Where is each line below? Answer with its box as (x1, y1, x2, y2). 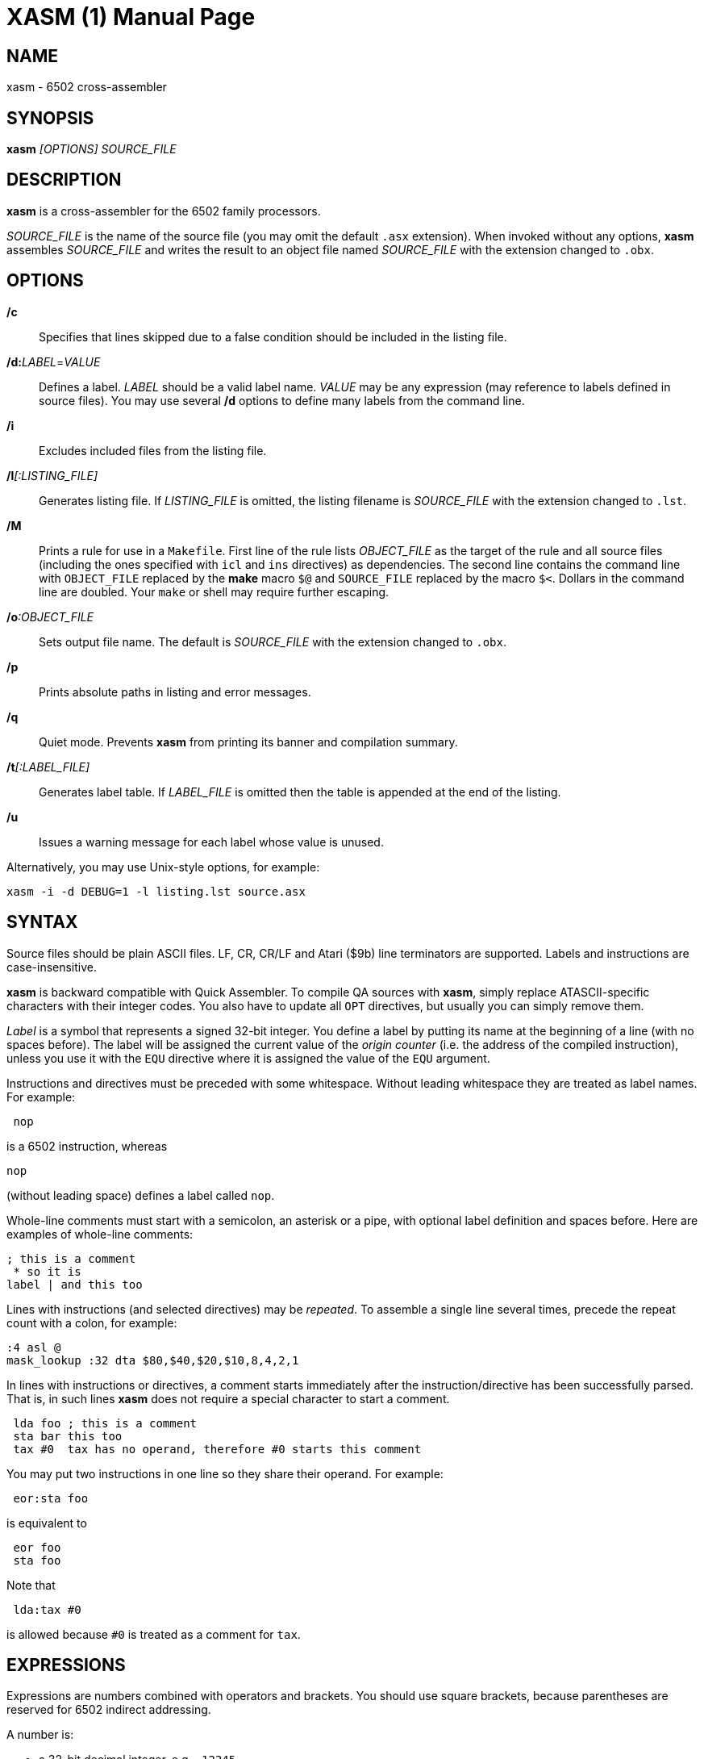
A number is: (6, 1728, 74, 1742)
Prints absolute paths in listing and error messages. (39, 684, 311, 699)
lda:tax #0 (13, 1602, 81, 1616)
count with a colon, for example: (6, 1315, 177, 1330)
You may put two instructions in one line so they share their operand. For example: (6, 1466, 444, 1481)
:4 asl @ (6, 1340, 61, 1354)
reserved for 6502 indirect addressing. (6, 1703, 211, 1717)
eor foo (13, 1540, 61, 1554)
